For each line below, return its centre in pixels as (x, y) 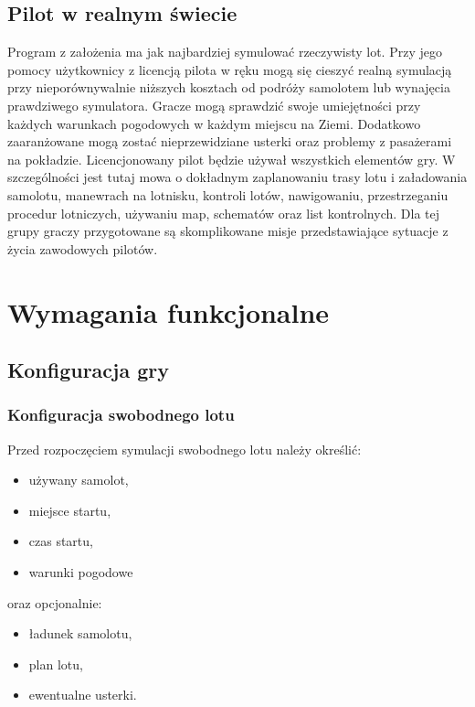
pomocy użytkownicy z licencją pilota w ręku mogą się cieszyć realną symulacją (230, 69)
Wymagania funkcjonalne (169, 311)
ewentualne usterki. (83, 695)
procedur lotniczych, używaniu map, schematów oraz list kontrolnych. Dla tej (224, 213)
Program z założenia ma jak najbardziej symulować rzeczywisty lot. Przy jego (225, 52)
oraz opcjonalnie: (55, 602)
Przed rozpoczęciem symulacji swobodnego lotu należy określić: (185, 449)
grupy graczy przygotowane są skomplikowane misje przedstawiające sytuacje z (228, 231)
